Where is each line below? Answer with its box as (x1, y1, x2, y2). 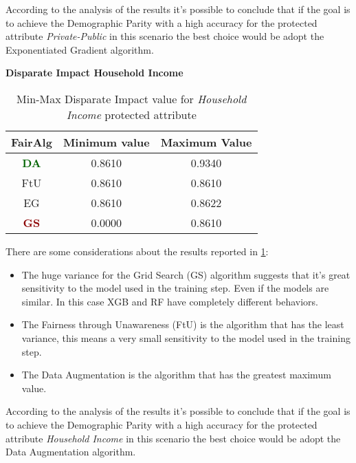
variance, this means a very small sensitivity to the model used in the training (21, 330, 351, 345)
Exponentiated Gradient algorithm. (5, 42, 154, 56)
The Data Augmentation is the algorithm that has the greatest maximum (21, 367, 331, 382)
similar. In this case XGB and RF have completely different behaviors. (21, 294, 318, 308)
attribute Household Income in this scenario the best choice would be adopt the (5, 431, 341, 445)
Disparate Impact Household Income (5, 65, 183, 80)
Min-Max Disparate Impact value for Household (16, 90, 247, 107)
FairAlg (11, 133, 52, 150)
